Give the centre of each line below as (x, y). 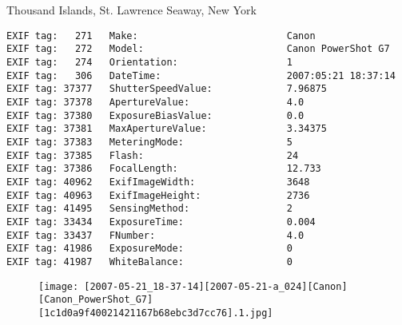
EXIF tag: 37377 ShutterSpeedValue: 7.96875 (167, 89)
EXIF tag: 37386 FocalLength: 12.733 (164, 169)
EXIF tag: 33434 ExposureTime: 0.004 (161, 222)
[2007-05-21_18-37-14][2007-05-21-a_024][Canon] (216, 286)
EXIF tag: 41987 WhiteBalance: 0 (149, 262)
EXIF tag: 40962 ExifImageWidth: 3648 (158, 182)
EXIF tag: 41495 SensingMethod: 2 (149, 209)
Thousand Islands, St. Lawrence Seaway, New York (131, 10)
